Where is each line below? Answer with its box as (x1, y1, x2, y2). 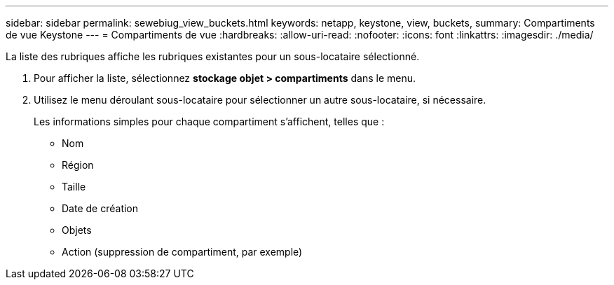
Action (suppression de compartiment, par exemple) (62, 246, 303, 258)
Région (62, 159, 94, 171)
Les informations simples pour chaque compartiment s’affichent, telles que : (34, 116, 385, 127)
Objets (62, 224, 92, 236)
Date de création (62, 202, 139, 214)
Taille (62, 181, 86, 193)
